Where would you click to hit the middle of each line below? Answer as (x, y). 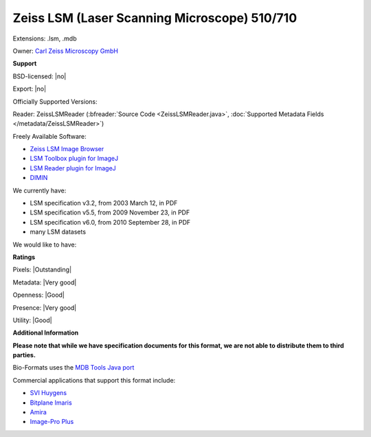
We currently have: (40, 190)
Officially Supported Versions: (55, 101)
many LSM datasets (58, 232)
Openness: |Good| (39, 295)
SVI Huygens (48, 393)
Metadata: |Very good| (45, 282)
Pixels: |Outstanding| (42, 270)
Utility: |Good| (32, 320)
